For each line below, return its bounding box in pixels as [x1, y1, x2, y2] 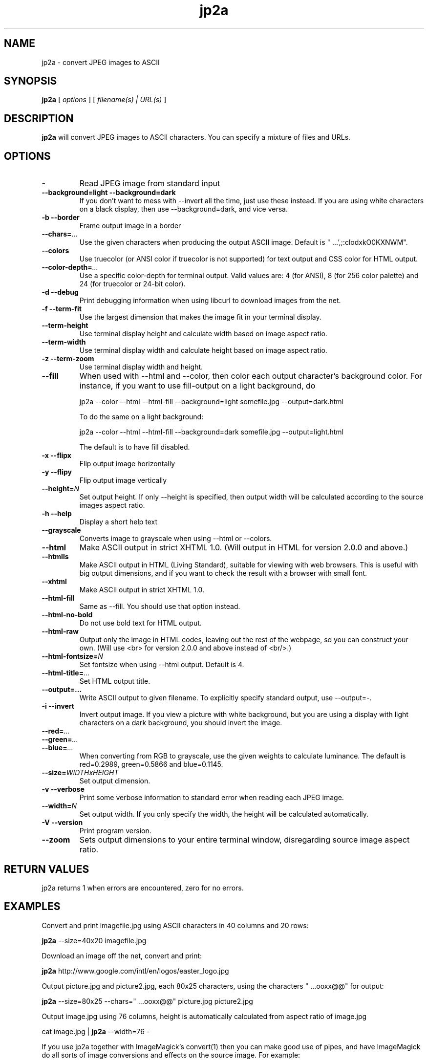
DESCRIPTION [4, 112, 74, 125]
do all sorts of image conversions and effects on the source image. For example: [42, 1050, 300, 1059]
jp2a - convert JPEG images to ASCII [42, 58, 160, 66]
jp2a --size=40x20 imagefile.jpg [42, 936, 147, 945]
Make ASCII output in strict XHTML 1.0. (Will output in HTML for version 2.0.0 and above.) [79, 542, 408, 553]
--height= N [42, 484, 80, 493]
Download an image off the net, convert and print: [42, 951, 202, 960]
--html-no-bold [42, 610, 93, 619]
